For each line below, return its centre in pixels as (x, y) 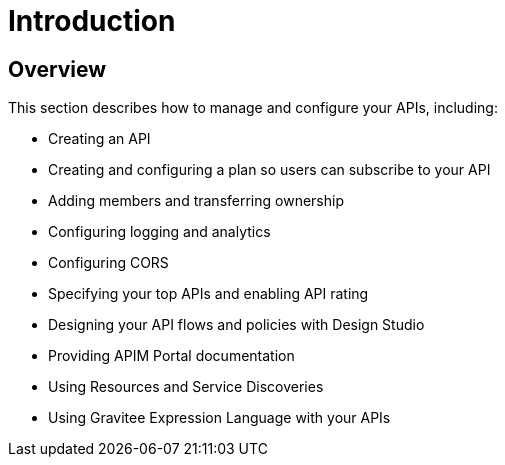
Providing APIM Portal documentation (171, 356)
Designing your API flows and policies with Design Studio (236, 325)
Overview (57, 69)
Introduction (92, 21)
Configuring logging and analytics (159, 232)
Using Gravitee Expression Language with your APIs (219, 418)
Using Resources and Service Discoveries (186, 387)
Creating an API (99, 139)
